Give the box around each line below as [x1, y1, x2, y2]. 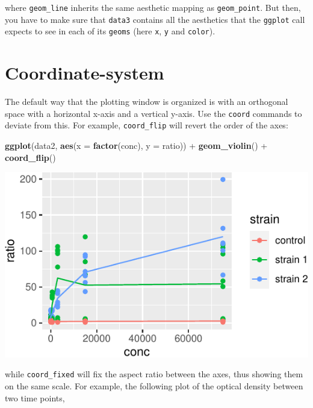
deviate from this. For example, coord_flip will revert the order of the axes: [5, 119, 288, 131]
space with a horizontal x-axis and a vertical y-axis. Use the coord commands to [5, 107, 302, 119]
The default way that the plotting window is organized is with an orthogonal [5, 95, 288, 108]
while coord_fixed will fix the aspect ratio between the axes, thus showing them [5, 368, 303, 380]
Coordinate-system [5, 60, 164, 85]
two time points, [5, 391, 65, 404]
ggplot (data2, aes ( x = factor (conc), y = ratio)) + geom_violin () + [5, 139, 268, 151]
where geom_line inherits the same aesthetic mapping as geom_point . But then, [5, 1, 301, 13]
